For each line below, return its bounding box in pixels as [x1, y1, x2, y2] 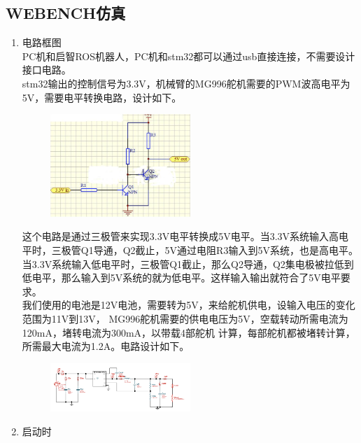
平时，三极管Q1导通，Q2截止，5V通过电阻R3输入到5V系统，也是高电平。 [22, 243, 358, 258]
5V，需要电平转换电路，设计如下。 [22, 90, 182, 104]
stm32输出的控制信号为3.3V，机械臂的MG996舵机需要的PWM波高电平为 [22, 76, 351, 90]
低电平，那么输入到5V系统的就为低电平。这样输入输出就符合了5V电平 [22, 270, 341, 285]
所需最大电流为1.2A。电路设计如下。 [22, 339, 190, 353]
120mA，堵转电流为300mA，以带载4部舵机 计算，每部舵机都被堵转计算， [22, 325, 355, 339]
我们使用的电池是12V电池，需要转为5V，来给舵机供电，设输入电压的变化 [22, 297, 355, 312]
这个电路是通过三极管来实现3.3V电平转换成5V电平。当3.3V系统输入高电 [22, 229, 349, 244]
